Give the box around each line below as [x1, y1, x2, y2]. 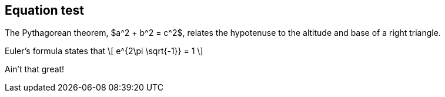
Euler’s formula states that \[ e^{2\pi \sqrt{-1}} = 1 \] [5, 46, 203, 56]
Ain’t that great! [5, 64, 65, 75]
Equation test [5, 3, 85, 18]
